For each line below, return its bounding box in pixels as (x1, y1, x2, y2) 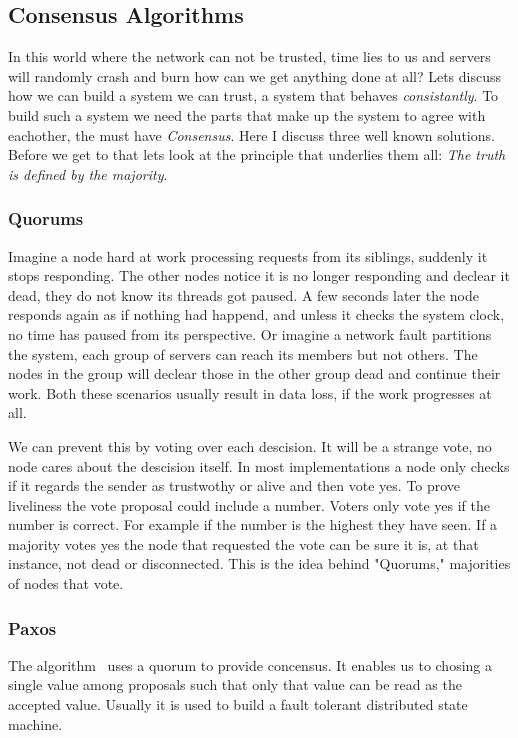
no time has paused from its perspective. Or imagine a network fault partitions (8, 323, 492, 344)
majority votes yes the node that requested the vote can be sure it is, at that (8, 533, 479, 554)
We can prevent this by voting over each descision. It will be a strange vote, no (8, 435, 492, 456)
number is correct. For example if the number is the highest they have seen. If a (8, 514, 498, 535)
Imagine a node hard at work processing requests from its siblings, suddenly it (8, 245, 488, 266)
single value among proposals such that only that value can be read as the (8, 674, 462, 695)
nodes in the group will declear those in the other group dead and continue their (8, 363, 501, 384)
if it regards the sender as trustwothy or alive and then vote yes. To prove (8, 475, 461, 496)
